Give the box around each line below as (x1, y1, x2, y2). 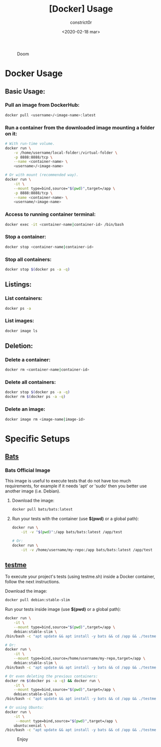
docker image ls (5, 328, 38, 333)
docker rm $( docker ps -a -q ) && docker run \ (5, 678, 100, 683)
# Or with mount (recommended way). (5, 173, 79, 177)
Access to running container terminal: (5, 211, 96, 218)
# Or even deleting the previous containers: (5, 674, 98, 679)
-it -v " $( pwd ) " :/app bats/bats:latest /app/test (21, 530, 123, 535)
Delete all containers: (5, 379, 56, 386)
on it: (5, 130, 17, 137)
